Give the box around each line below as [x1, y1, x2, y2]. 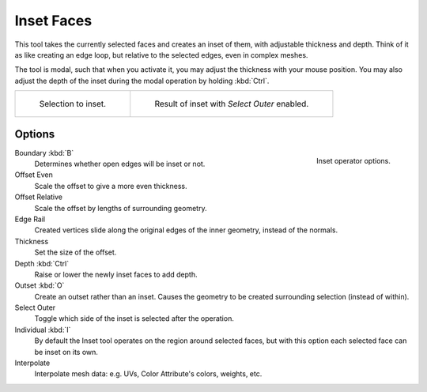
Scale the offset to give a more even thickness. [34, 181, 187, 190]
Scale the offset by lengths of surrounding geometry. [34, 203, 207, 213]
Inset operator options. [316, 156, 391, 166]
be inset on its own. [34, 347, 99, 356]
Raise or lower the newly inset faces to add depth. [34, 269, 198, 279]
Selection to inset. [39, 99, 107, 110]
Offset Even [14, 170, 53, 179]
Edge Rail [14, 214, 46, 224]
